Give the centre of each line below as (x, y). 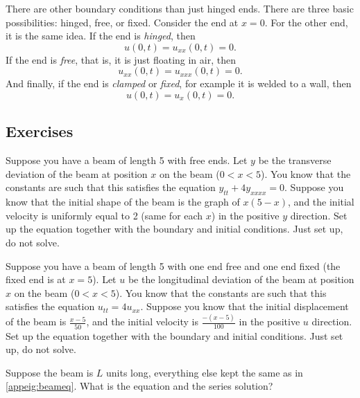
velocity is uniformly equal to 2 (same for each (104, 215)
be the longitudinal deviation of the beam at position (241, 279)
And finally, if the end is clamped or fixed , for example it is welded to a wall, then (179, 83)
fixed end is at (36, 279)
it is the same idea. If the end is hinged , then (101, 36)
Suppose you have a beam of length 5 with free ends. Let (127, 160)
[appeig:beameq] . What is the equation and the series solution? (139, 386)
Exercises (40, 131)
